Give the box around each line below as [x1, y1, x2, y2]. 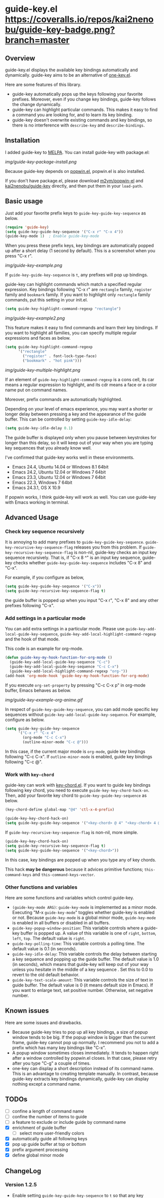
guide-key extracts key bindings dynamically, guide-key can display [12, 1076, 149, 1082]
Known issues [5, 1006, 49, 1015]
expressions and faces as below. [5, 335, 71, 341]
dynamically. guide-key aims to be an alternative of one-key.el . [5, 72, 132, 78]
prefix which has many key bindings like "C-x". [12, 1045, 106, 1050]
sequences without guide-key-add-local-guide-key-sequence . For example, [5, 711, 156, 717]
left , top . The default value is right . [12, 935, 86, 941]
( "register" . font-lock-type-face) [22, 353, 97, 359]
